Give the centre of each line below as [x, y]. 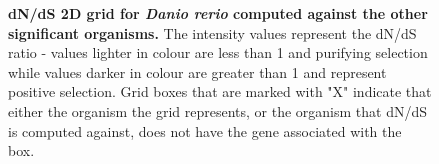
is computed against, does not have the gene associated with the [205, 130]
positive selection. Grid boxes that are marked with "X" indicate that [220, 91]
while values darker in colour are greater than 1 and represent [197, 71]
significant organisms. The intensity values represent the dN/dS [212, 32]
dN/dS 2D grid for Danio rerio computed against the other [218, 13]
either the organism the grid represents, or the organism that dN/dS [218, 110]
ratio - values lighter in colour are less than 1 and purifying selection [218, 52]
